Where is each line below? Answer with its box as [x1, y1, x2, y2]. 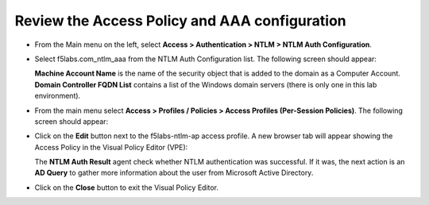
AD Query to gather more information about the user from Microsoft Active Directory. [34, 168, 314, 178]
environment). [34, 91, 81, 101]
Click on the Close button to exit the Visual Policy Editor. [34, 183, 218, 192]
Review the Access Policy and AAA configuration [14, 12, 347, 29]
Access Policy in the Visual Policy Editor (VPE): [34, 142, 188, 152]
